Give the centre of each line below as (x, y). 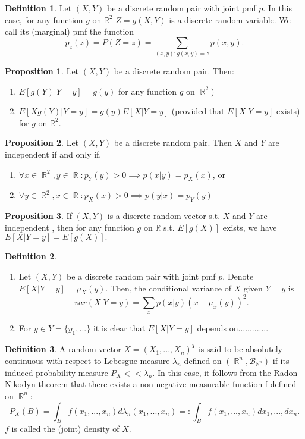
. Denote (238, 276)
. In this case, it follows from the (212, 372)
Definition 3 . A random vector (63, 349)
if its (281, 360)
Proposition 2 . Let (42, 142)
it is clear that (119, 328)
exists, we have (250, 227)
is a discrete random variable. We (230, 19)
